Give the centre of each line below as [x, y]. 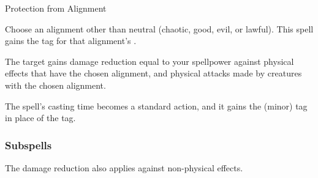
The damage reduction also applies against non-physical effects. [124, 167]
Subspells [28, 145]
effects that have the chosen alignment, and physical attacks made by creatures [153, 73]
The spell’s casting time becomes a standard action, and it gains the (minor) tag [156, 106]
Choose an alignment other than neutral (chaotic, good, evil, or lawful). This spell [159, 28]
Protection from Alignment [56, 8]
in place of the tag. [40, 118]
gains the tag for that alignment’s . [71, 41]
